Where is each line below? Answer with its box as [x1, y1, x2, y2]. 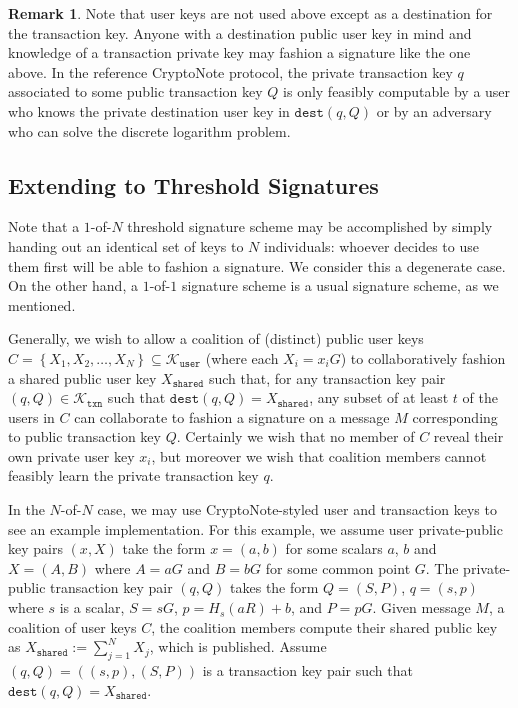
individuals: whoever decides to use [264, 235, 479, 256]
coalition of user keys [8, 616, 137, 637]
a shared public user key [8, 367, 157, 388]
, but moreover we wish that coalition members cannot [151, 445, 487, 466]
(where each [205, 347, 279, 368]
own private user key [8, 445, 135, 466]
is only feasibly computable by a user [283, 81, 511, 102]
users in [8, 406, 55, 427]
